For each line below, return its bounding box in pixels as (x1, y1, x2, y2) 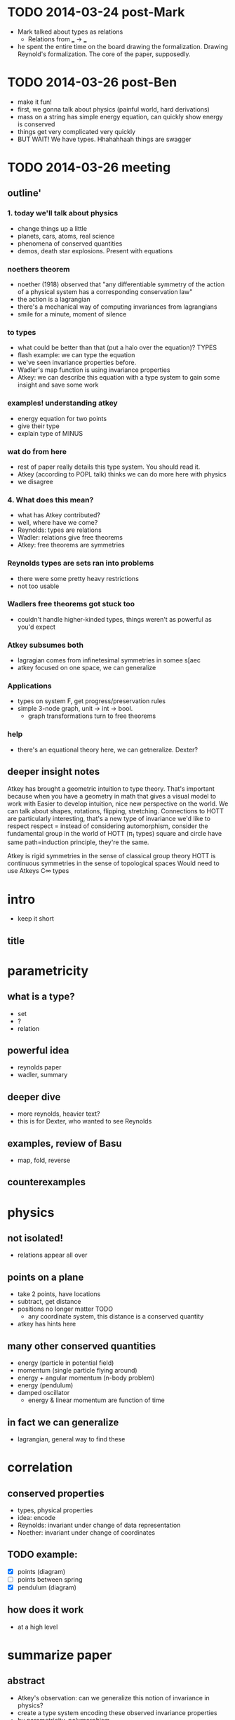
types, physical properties (17, 1506, 93, 1514)
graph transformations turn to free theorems (27, 712, 156, 720)
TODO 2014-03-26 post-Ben (7, 74, 177, 91)
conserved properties (7, 1487, 105, 1499)
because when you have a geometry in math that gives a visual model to (7, 792, 216, 800)
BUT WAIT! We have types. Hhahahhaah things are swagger (17, 135, 192, 143)
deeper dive (7, 1091, 61, 1102)
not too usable (17, 582, 60, 590)
